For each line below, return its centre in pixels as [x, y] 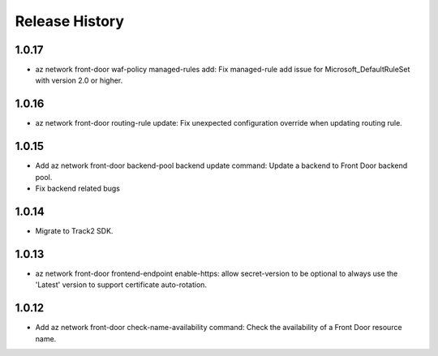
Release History [70, 21]
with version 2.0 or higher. [79, 80]
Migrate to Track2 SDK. [74, 230]
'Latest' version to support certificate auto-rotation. [121, 285]
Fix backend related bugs [78, 189]
